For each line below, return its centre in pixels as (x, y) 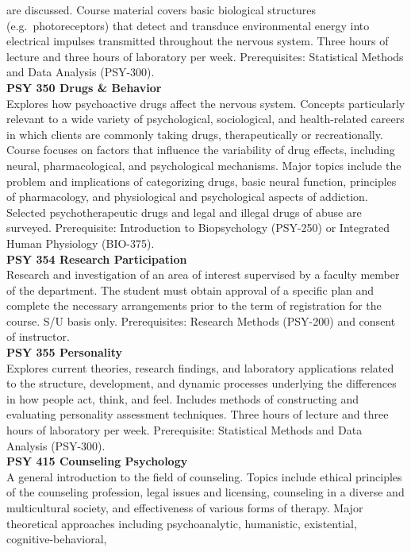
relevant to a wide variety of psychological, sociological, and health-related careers (205, 119)
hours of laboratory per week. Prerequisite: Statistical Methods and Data (184, 430)
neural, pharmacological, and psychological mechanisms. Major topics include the (204, 165)
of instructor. (38, 336)
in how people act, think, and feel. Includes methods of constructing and (183, 398)
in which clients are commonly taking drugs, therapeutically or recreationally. (195, 134)
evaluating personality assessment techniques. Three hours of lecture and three (198, 414)
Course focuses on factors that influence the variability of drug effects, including (201, 150)
